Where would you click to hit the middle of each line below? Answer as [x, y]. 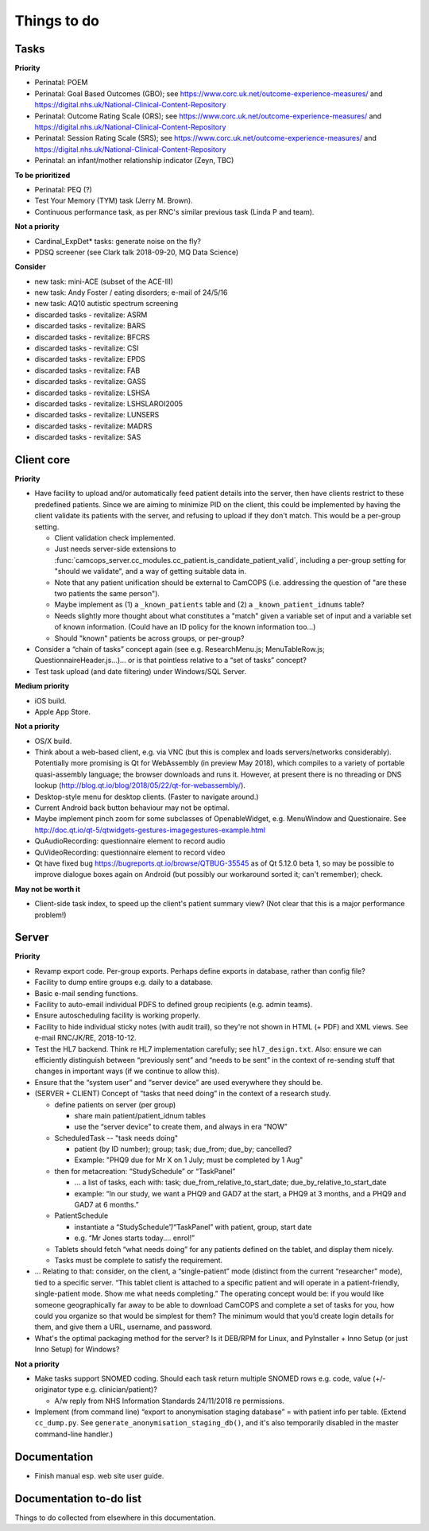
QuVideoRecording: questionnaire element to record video [130, 852]
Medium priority [42, 686]
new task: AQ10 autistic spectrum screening [106, 304]
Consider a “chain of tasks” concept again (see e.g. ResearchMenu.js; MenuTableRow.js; [180, 649]
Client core [43, 460]
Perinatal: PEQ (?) [64, 189]
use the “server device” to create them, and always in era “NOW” [181, 1127]
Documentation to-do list [78, 1498]
